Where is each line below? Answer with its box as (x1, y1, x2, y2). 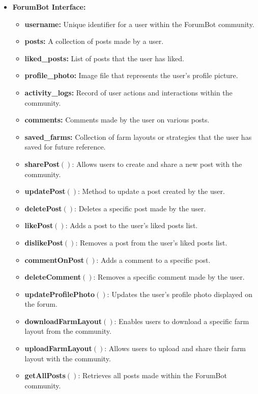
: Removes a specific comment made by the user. (93, 272, 245, 282)
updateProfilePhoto (24, 288, 95, 299)
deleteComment (24, 272, 81, 282)
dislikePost (24, 237, 63, 248)
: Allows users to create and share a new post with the (72, 158, 242, 169)
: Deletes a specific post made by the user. (74, 203, 206, 213)
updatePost (24, 186, 66, 196)
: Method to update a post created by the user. (78, 186, 225, 196)
